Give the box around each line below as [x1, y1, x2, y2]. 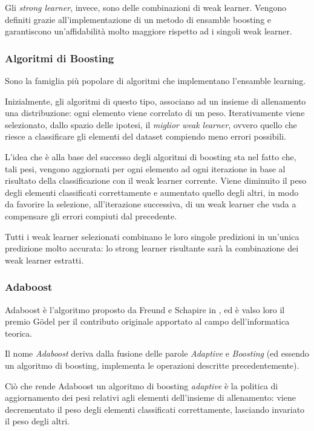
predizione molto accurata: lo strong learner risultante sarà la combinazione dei [5, 242, 299, 254]
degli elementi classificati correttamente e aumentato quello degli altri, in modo [5, 186, 299, 198]
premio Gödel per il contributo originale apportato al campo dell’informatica [5, 315, 290, 328]
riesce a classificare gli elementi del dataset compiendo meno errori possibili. [5, 130, 286, 143]
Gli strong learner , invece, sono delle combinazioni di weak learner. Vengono [5, 1, 287, 13]
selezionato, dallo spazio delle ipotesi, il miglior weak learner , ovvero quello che [5, 118, 297, 131]
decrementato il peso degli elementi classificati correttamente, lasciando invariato [5, 403, 305, 415]
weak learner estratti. [5, 253, 84, 266]
